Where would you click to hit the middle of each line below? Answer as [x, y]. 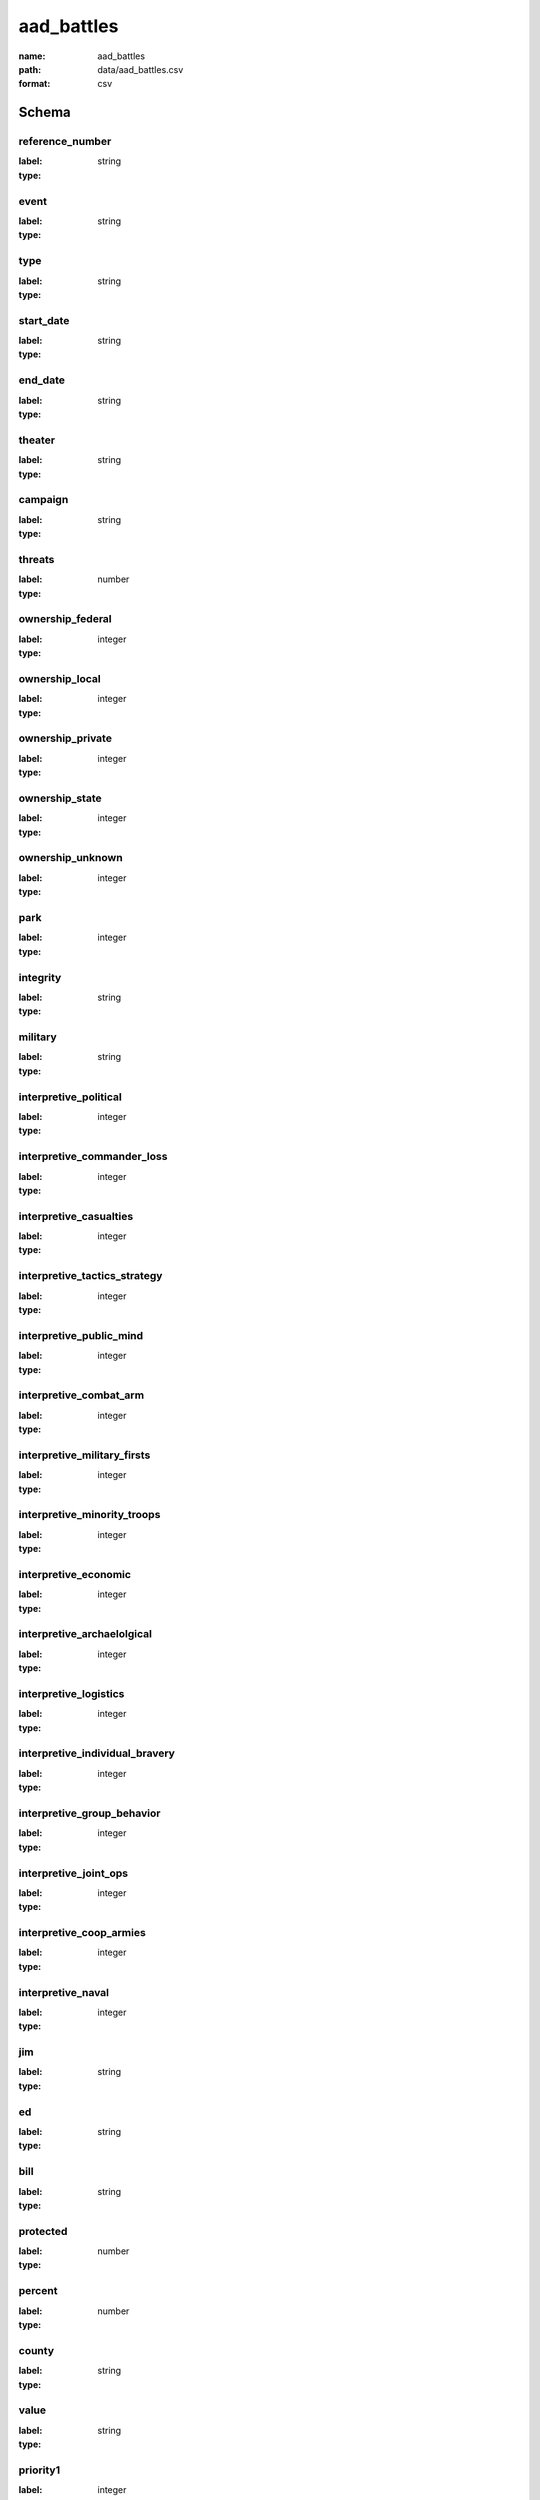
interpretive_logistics [71, 1693]
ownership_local [59, 678]
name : [32, 56]
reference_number [65, 142]
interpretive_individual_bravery [96, 1753]
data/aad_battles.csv [140, 69]
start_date [44, 320]
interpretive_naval [64, 1992]
